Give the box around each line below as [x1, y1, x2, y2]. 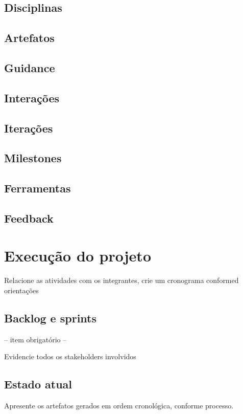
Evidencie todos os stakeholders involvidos [4, 351, 136, 362]
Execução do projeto [4, 245, 151, 266]
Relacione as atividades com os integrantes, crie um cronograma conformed [4, 275, 239, 286]
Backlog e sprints [4, 310, 96, 325]
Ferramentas [4, 180, 71, 196]
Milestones [4, 150, 62, 166]
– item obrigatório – [4, 334, 67, 344]
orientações [4, 285, 39, 295]
